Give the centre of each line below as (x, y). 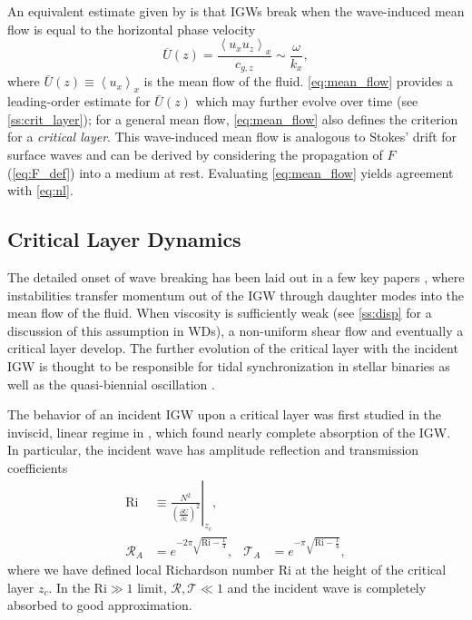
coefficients (38, 467)
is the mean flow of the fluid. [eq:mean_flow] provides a (299, 81)
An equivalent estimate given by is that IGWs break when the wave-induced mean (236, 11)
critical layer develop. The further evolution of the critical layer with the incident (233, 348)
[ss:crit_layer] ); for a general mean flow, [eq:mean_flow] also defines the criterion (233, 118)
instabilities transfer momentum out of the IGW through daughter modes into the (236, 295)
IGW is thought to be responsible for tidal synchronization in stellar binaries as (229, 366)
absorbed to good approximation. (100, 605)
